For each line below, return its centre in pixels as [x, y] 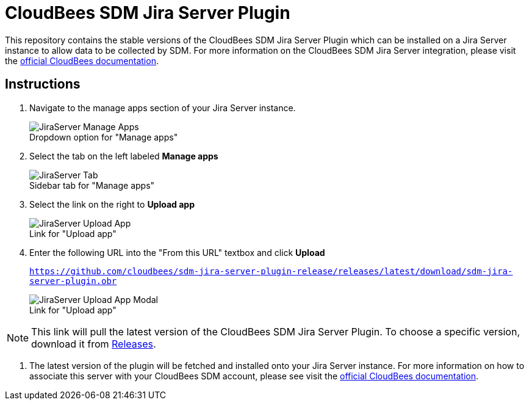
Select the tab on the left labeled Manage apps [124, 156]
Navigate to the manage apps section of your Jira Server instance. [163, 108]
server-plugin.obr [73, 281]
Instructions [43, 84]
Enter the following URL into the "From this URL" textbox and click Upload [177, 252]
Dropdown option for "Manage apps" [104, 137]
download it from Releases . [94, 344]
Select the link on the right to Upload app [112, 204]
